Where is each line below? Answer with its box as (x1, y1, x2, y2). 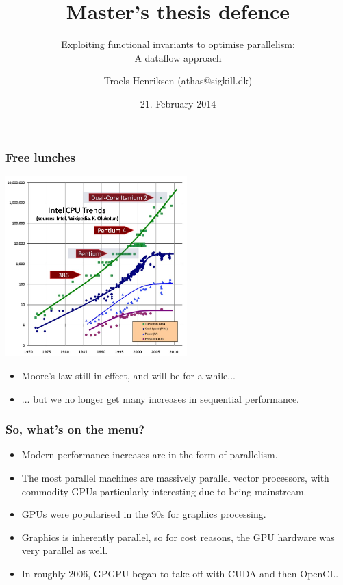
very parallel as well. (21, 543, 108, 558)
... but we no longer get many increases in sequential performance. (21, 391, 299, 406)
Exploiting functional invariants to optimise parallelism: (61, 37, 295, 51)
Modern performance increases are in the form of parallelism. (21, 447, 278, 462)
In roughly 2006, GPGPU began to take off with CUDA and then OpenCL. (21, 567, 339, 580)
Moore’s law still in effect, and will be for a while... (21, 369, 236, 383)
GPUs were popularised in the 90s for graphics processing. (21, 507, 266, 521)
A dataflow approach (134, 50, 222, 64)
